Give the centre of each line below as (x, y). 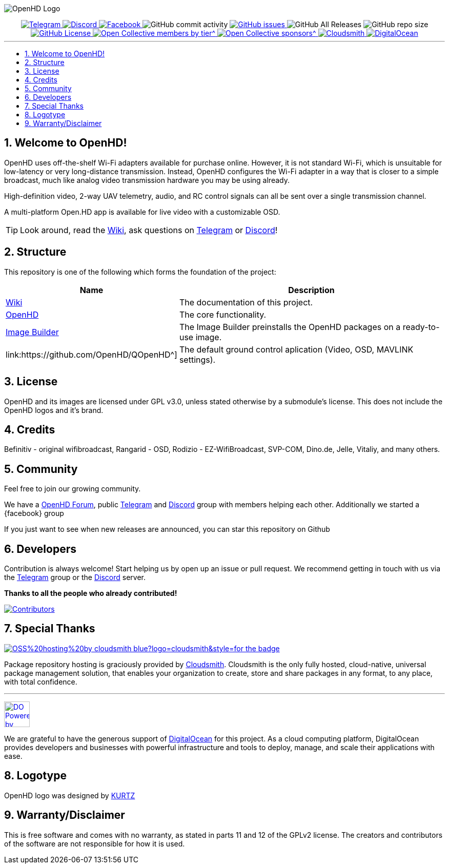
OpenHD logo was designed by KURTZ (70, 795)
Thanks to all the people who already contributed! (91, 593)
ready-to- (421, 327)
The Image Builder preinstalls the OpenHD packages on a (290, 327)
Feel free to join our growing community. (73, 489)
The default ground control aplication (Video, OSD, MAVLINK (296, 349)
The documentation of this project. (246, 302)
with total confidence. (41, 681)
